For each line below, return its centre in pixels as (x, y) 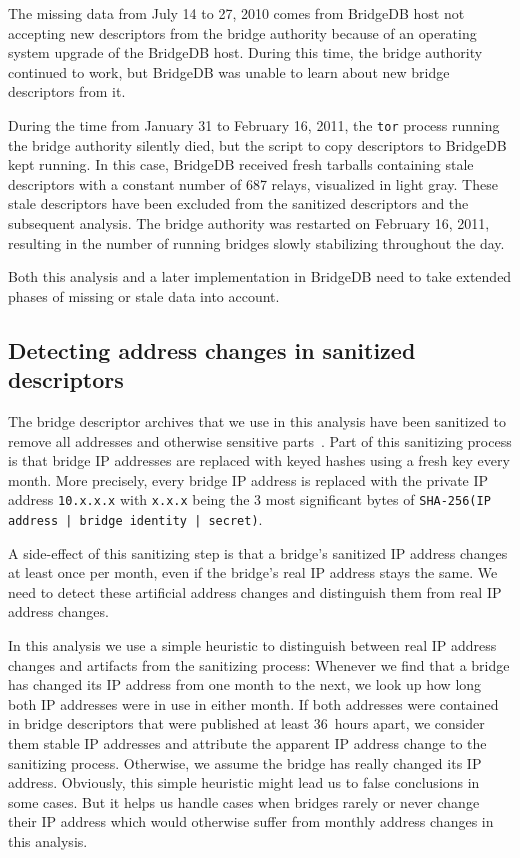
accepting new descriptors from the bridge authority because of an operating (242, 32)
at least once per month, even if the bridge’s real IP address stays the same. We (253, 572)
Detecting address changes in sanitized (212, 349)
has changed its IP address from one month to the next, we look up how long (245, 684)
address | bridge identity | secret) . (135, 519)
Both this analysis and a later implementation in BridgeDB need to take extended (260, 276)
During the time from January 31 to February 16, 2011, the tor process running (254, 124)
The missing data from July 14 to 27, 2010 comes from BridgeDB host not (236, 13)
